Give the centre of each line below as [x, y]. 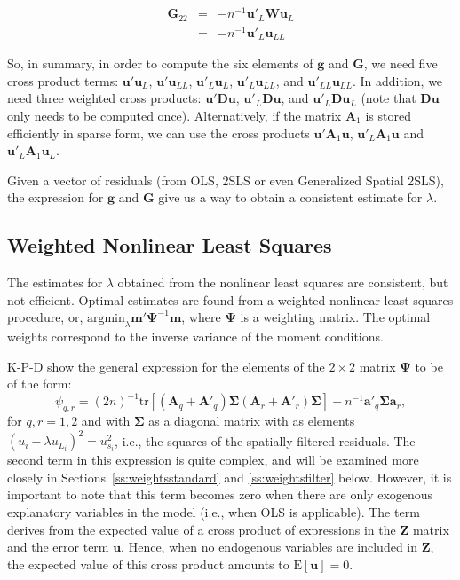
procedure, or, [45, 317]
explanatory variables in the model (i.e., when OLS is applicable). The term [214, 512]
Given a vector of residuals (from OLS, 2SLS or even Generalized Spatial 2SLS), [226, 180]
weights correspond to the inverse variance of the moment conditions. [195, 337]
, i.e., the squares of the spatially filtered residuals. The [265, 440]
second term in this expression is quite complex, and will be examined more [213, 460]
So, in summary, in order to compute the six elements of [160, 63]
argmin [106, 319]
